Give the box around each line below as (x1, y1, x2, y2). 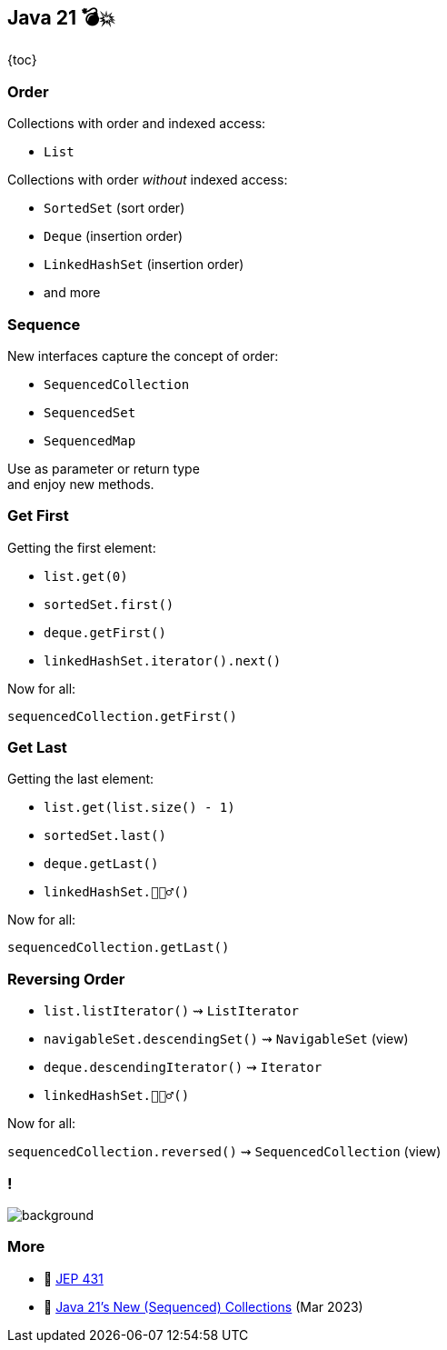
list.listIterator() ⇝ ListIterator (44, 1003, 299, 1019)
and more (44, 285, 101, 301)
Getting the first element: (7, 539, 156, 555)
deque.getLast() (44, 856, 159, 872)
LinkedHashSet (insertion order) (44, 256, 244, 273)
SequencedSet (44, 405, 136, 420)
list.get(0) (44, 568, 128, 584)
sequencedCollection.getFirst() (7, 708, 237, 724)
